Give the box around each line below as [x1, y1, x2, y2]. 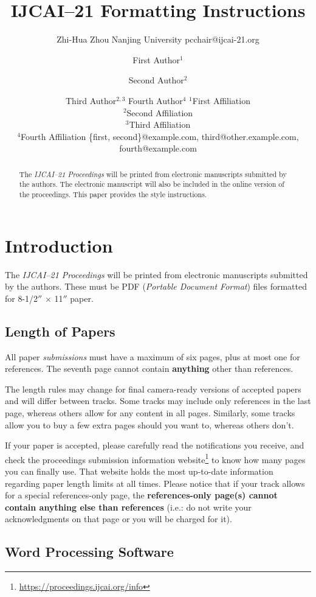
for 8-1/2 [5, 292, 38, 304]
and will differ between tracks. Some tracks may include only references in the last [5, 394, 311, 407]
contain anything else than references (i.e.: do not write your [5, 500, 252, 513]
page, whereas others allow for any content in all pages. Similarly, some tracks [5, 406, 295, 419]
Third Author [66, 94, 117, 106]
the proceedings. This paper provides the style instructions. [19, 189, 207, 199]
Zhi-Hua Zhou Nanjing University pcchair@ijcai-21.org [57, 33, 259, 46]
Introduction [5, 232, 113, 257]
